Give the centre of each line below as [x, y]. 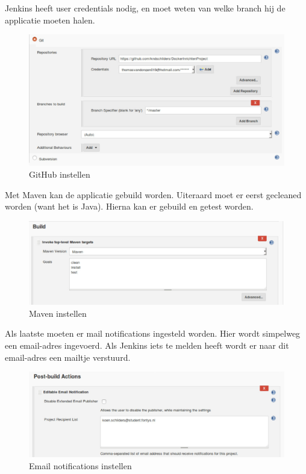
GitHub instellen [60, 174]
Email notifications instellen [80, 465]
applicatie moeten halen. [50, 20]
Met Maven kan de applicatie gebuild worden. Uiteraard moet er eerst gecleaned [153, 194]
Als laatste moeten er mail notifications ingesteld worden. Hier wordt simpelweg [153, 333]
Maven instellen [58, 313]
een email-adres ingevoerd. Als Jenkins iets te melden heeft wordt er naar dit [147, 345]
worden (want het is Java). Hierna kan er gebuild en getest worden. [129, 206]
